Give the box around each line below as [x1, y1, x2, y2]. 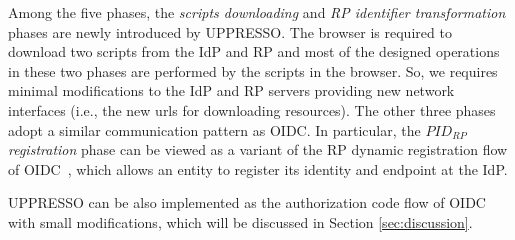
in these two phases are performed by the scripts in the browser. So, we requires [8, 60, 498, 81]
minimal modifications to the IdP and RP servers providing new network [8, 80, 455, 101]
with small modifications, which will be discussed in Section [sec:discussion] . [8, 211, 473, 232]
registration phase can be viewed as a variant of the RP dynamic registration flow [8, 139, 508, 160]
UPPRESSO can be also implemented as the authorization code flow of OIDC [8, 192, 486, 213]
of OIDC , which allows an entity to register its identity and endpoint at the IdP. [8, 158, 508, 179]
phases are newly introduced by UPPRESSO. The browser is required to [8, 21, 452, 42]
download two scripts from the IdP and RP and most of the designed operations [8, 41, 500, 62]
